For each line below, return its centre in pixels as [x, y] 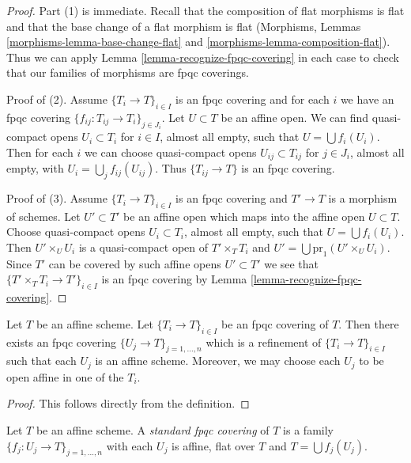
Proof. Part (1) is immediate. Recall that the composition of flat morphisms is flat [205, 10]
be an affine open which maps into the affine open [244, 216]
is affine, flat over [213, 445]
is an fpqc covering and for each [253, 99]
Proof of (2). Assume [57, 99]
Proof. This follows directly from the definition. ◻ [128, 403]
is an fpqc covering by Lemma [174, 279]
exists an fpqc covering [62, 342]
